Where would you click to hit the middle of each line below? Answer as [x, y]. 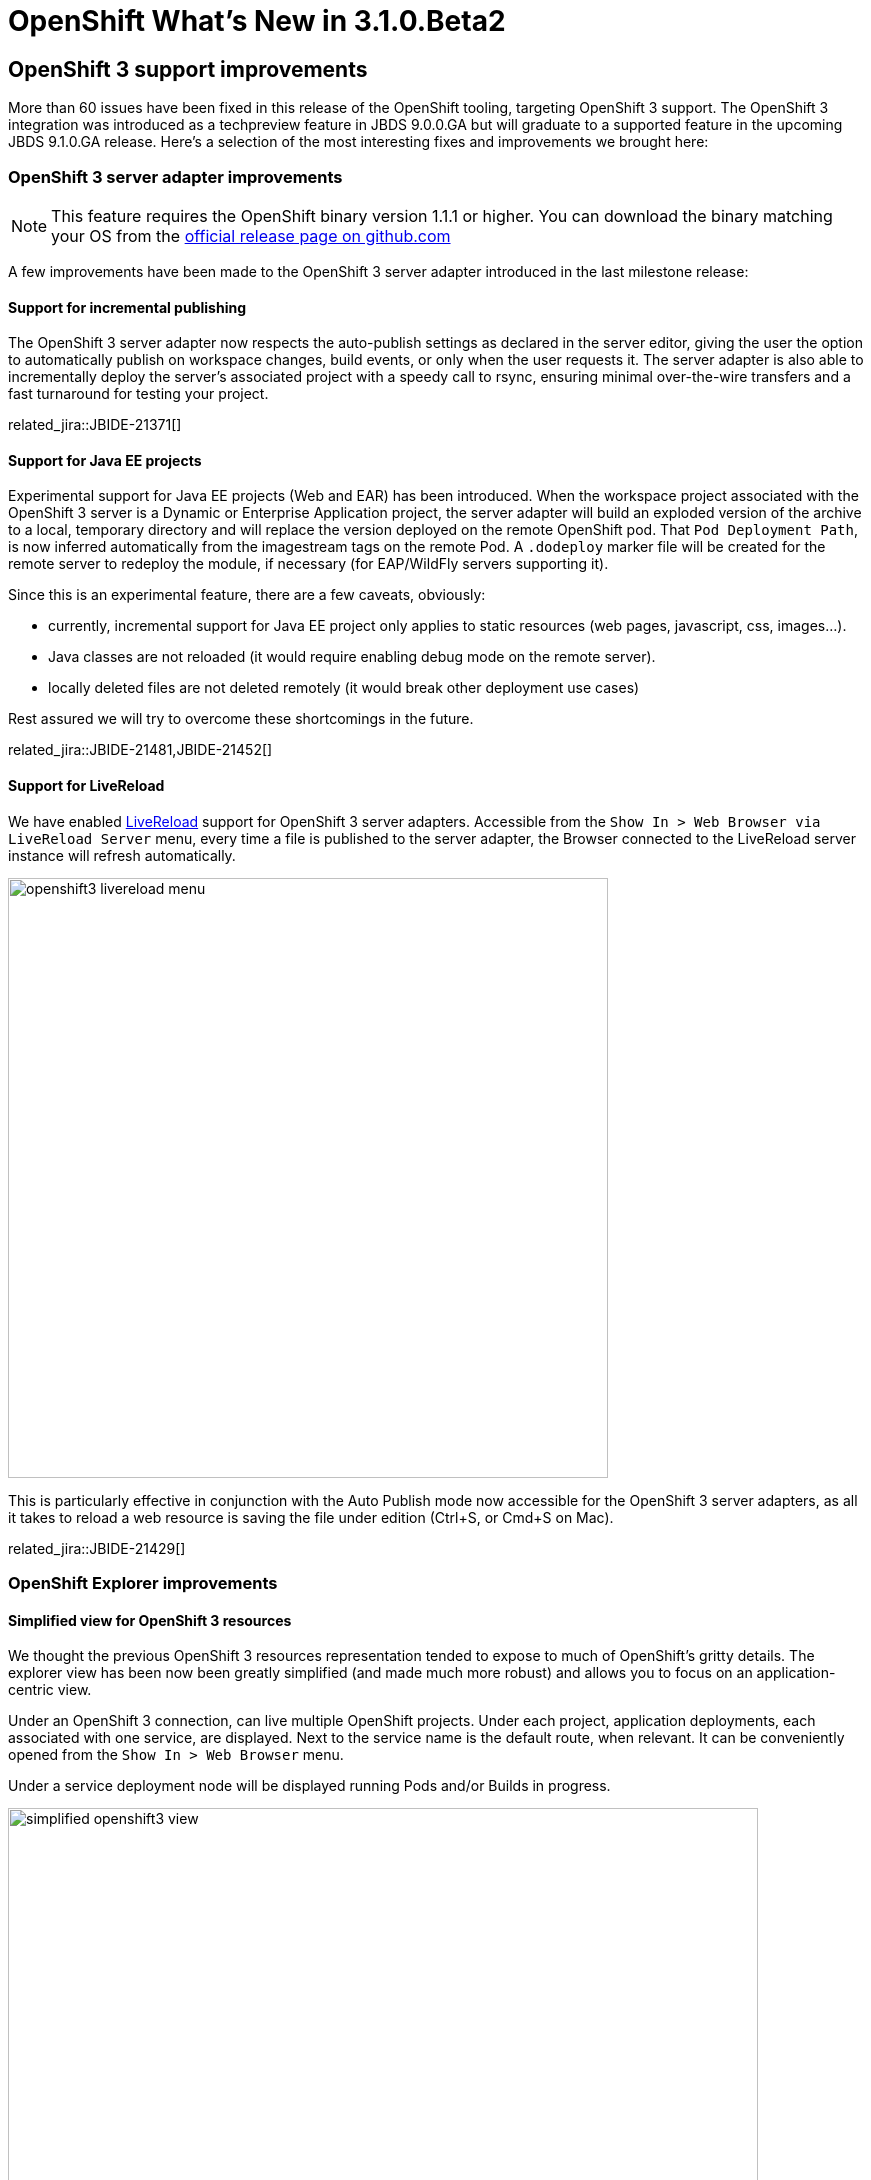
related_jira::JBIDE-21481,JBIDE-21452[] [140, 750]
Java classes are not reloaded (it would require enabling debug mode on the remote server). [352, 657]
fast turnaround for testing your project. [138, 394]
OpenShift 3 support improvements [188, 69]
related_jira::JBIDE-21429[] [97, 1548]
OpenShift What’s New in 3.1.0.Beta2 [257, 21]
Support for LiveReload [86, 785]
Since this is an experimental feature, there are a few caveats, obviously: [247, 595]
